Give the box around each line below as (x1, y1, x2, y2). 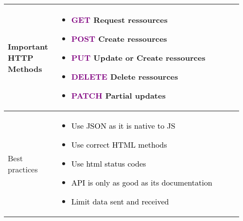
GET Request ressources (71, 14, 168, 25)
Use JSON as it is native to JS (71, 120, 175, 131)
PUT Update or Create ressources (71, 52, 206, 63)
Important (8, 41, 48, 52)
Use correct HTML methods (71, 139, 167, 150)
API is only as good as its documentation (71, 177, 212, 188)
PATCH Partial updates (71, 90, 166, 101)
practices (8, 163, 38, 175)
